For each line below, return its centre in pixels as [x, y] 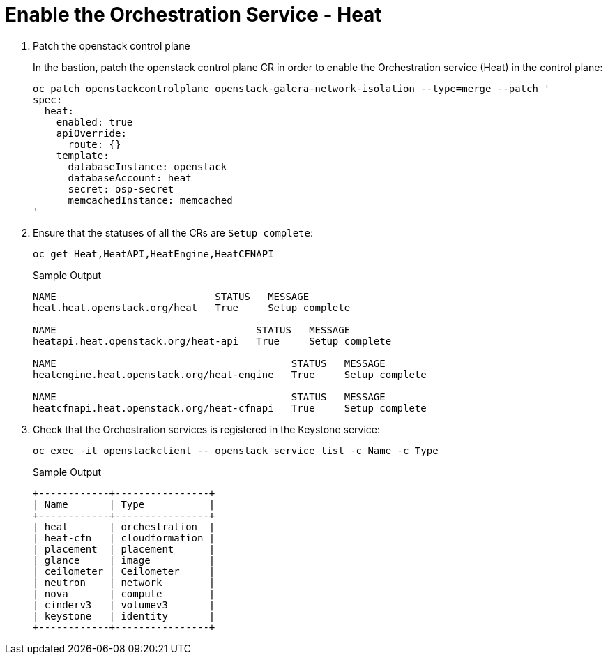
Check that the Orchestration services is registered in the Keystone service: [206, 429]
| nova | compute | [124, 593]
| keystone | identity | [124, 616]
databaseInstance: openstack [147, 166]
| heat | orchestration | [124, 526]
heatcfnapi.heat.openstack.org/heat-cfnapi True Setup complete [230, 408]
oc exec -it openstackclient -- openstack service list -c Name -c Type [236, 450]
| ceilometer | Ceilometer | [124, 571]
